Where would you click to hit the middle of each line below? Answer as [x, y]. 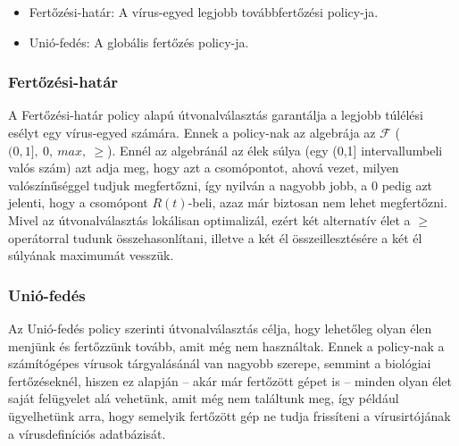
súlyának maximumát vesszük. [91, 255]
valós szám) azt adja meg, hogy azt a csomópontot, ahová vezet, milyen [204, 168]
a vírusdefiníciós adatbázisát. [87, 433]
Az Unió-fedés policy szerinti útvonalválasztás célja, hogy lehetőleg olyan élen [220, 328]
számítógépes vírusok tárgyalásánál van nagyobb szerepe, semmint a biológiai [220, 363]
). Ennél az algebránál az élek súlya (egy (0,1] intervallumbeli [275, 150]
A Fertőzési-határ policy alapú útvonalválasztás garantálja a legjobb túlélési [216, 115]
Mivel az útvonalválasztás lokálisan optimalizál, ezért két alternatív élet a [209, 219]
